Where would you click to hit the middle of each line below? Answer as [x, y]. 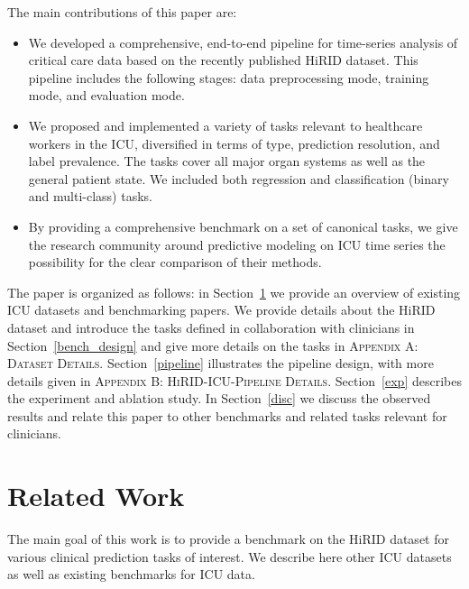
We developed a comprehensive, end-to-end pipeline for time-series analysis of [243, 42]
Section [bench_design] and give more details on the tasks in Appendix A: [213, 345]
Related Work [96, 496]
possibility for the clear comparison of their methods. [175, 262]
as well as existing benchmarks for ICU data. [131, 574]
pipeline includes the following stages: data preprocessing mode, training [229, 77]
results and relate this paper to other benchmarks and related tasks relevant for [227, 415]
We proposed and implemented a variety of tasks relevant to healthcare [225, 125]
